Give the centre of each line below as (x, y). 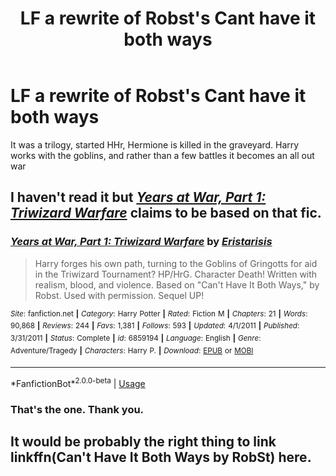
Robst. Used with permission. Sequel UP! (119, 295)
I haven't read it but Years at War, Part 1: (138, 197)
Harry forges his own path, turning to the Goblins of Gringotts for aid (176, 263)
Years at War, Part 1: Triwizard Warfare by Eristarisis (141, 242)
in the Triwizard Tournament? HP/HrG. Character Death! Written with (176, 274)
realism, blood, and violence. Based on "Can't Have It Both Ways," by (177, 284)
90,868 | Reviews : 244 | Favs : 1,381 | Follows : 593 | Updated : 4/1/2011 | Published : (155, 326)
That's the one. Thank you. (77, 409)
